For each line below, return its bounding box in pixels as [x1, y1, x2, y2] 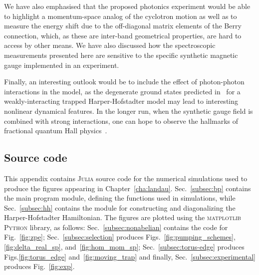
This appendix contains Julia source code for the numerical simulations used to [4, 173, 248, 183]
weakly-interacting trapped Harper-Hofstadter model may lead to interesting [4, 96, 239, 106]
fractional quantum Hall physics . [4, 125, 107, 136]
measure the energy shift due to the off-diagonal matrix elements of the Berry [4, 20, 242, 31]
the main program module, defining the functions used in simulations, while [4, 193, 236, 203]
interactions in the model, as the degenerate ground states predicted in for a [4, 86, 241, 96]
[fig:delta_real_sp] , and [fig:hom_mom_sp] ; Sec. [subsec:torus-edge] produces [4, 242, 245, 252]
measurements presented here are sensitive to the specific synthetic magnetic [4, 49, 238, 60]
